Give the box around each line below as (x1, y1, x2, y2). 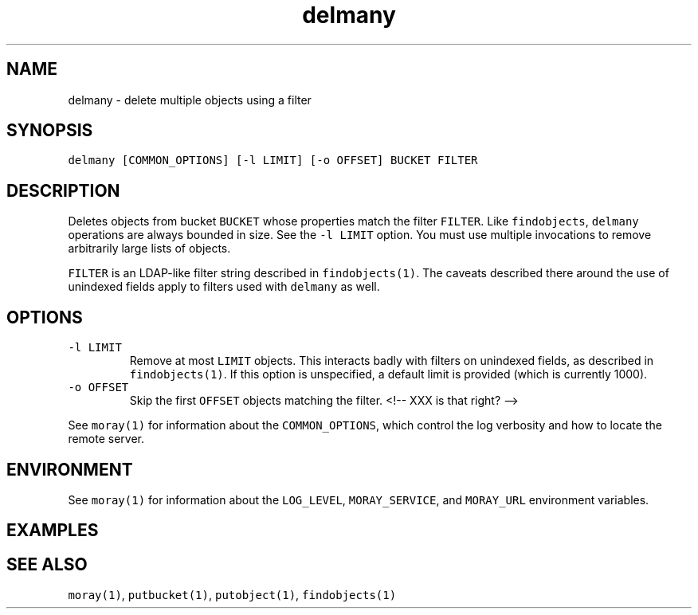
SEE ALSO (6, 554, 88, 574)
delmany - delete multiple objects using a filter (68, 92, 312, 107)
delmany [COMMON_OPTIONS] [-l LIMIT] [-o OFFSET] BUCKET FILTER (68, 154, 478, 167)
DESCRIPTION (6, 180, 120, 201)
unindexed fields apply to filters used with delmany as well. (68, 280, 380, 294)
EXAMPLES (6, 520, 99, 541)
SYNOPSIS (6, 120, 93, 141)
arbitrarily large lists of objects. (68, 241, 231, 256)
